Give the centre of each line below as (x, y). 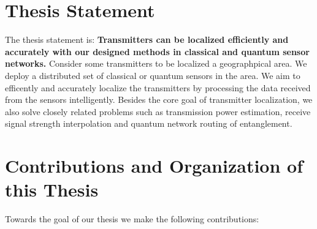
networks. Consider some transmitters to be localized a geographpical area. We (156, 63)
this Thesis (52, 190)
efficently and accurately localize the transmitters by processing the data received (158, 87)
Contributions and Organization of (154, 166)
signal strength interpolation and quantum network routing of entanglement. (149, 123)
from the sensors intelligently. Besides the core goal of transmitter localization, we (159, 99)
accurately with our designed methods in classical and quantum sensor (157, 51)
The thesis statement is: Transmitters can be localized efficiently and (147, 39)
